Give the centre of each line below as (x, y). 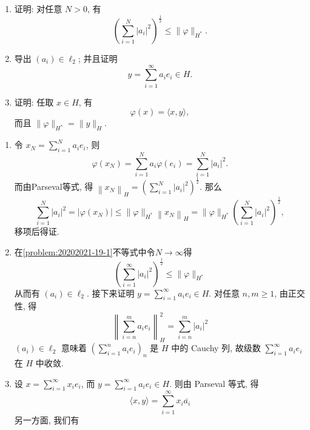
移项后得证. (37, 231)
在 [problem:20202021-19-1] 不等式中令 (85, 251)
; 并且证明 (98, 58)
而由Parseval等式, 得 (54, 186)
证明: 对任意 (38, 8)
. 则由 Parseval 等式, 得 (214, 383)
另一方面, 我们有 (47, 419)
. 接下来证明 (110, 293)
